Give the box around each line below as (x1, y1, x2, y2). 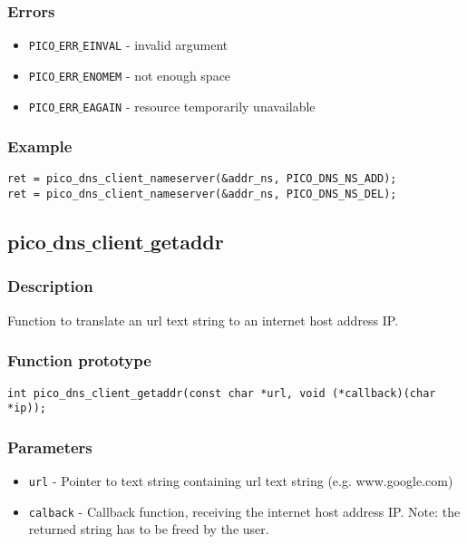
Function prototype (7, 349, 151, 372)
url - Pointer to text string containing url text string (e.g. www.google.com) (28, 471, 453, 491)
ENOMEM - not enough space (83, 65, 231, 84)
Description (7, 275, 93, 297)
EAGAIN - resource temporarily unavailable (83, 96, 316, 115)
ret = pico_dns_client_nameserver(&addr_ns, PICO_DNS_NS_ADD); (7, 172, 397, 186)
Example (7, 135, 73, 158)
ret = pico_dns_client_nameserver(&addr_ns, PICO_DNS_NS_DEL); (7, 188, 397, 201)
